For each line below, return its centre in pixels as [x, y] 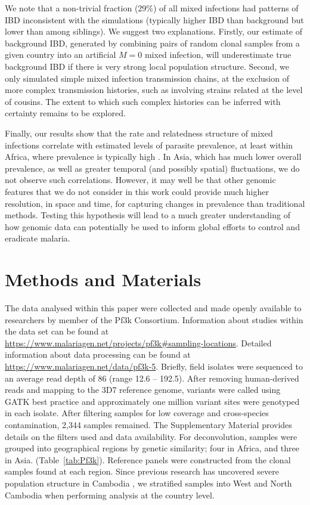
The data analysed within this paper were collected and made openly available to [153, 308]
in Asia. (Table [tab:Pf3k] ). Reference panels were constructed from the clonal [148, 459]
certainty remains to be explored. [65, 113]
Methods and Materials [103, 279]
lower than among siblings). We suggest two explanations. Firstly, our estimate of [154, 31]
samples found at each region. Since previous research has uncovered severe [142, 471]
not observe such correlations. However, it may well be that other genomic [140, 180]
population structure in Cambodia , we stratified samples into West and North [148, 483]
